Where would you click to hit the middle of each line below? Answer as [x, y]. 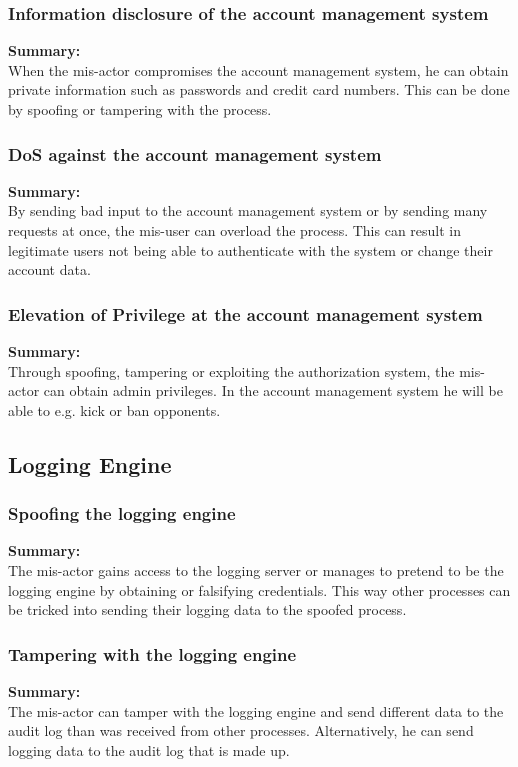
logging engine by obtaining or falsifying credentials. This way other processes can [259, 589]
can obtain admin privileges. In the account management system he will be [273, 390]
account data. [49, 269]
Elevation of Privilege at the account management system [245, 313]
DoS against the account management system [195, 153]
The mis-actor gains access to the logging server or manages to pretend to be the [256, 569]
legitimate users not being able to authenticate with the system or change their [250, 249]
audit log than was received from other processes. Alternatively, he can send [241, 730]
